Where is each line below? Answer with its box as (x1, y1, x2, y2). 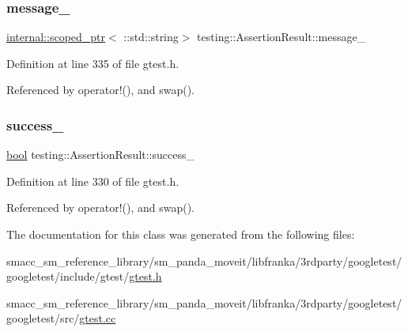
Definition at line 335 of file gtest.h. (6, 55, 179, 71)
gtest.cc (79, 310, 116, 326)
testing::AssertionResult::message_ (197, 28, 366, 45)
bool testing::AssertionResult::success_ (6, 146, 195, 163)
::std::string (123, 28, 179, 45)
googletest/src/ (6, 310, 80, 326)
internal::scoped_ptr (6, 28, 106, 45)
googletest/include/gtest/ (6, 268, 130, 285)
